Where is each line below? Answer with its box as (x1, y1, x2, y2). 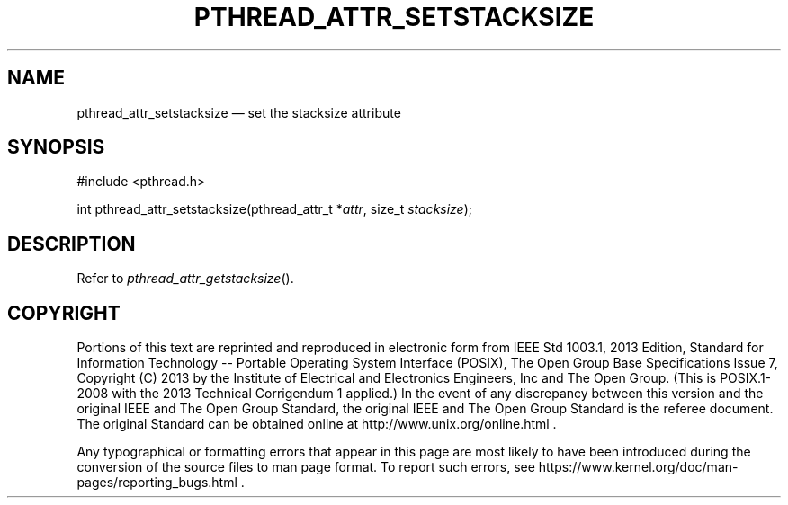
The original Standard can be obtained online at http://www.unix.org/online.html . (76, 416, 557, 432)
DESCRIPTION (7, 232, 136, 255)
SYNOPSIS (7, 136, 105, 159)
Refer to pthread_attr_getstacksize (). (76, 270, 294, 287)
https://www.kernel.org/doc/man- (538, 459, 739, 475)
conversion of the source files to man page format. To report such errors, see (76, 459, 535, 475)
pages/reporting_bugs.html (76, 474, 237, 491)
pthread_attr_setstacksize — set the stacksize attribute (76, 104, 401, 120)
